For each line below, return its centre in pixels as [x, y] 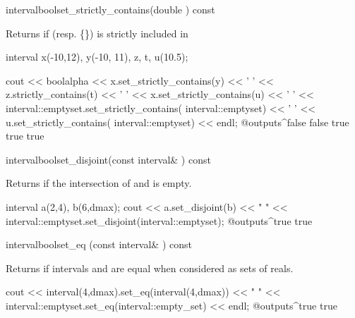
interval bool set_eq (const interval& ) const [99, 244]
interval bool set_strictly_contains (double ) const [110, 9]
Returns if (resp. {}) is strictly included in [97, 33]
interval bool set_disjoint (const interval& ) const [108, 159]
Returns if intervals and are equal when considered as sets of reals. [150, 268]
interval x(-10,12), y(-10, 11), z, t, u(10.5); [97, 57]
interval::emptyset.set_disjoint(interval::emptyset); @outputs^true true [159, 220]
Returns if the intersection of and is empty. [99, 183]
